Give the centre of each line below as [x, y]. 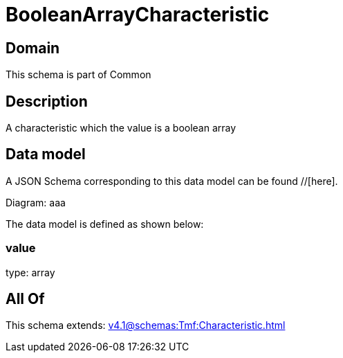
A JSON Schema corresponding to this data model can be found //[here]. [172, 181]
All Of [25, 299]
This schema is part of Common [78, 75]
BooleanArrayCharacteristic [138, 15]
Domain [33, 48]
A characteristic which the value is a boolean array [121, 128]
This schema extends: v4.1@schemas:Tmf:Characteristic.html [146, 325]
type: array [30, 272]
